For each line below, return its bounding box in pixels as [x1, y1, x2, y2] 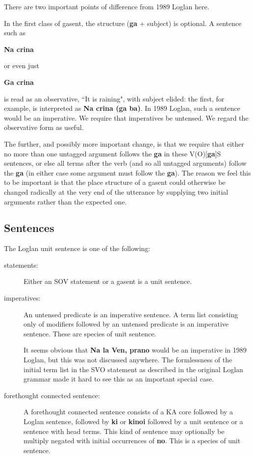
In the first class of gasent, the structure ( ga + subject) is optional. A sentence [4, 18, 242, 28]
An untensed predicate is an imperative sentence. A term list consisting [24, 309, 238, 319]
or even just [4, 60, 40, 71]
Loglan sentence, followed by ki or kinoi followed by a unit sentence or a [24, 416, 243, 427]
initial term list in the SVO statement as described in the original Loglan [24, 364, 243, 374]
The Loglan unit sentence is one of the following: [4, 243, 151, 254]
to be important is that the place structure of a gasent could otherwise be [4, 177, 226, 187]
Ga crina [4, 76, 34, 87]
